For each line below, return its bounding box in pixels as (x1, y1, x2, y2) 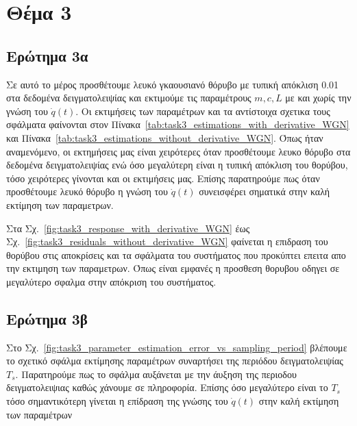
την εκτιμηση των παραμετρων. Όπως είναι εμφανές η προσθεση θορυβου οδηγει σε (6, 261, 340, 275)
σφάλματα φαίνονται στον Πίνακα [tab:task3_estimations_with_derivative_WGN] (6, 117, 349, 131)
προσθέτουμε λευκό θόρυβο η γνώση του (6, 184, 169, 199)
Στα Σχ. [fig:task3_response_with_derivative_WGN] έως (6, 221, 250, 235)
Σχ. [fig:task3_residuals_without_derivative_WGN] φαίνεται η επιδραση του (6, 234, 328, 249)
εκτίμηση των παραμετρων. (6, 197, 114, 212)
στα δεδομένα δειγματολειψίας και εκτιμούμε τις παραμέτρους (6, 90, 251, 105)
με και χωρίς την (285, 90, 352, 105)
